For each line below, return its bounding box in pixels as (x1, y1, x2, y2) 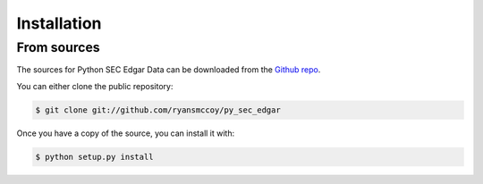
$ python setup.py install (35, 152, 154, 162)
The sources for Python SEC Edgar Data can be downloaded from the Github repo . (16, 64, 321, 75)
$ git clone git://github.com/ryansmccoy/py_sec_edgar (35, 105, 281, 115)
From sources (16, 39, 100, 55)
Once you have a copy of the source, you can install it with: (16, 128, 235, 138)
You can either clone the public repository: (16, 80, 174, 91)
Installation (16, 13, 102, 33)
